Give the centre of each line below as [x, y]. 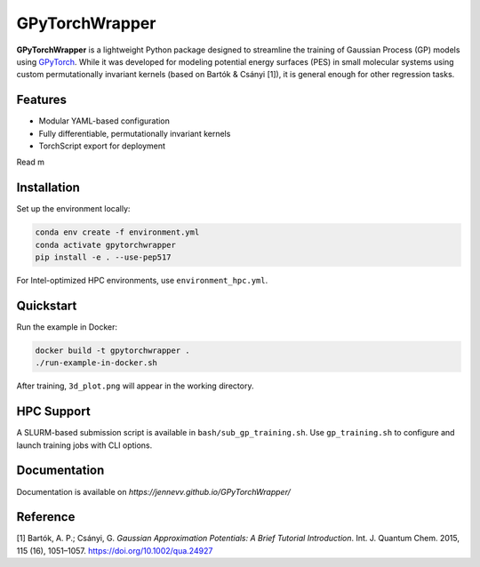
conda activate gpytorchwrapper [106, 245]
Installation [48, 188]
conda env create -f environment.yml [117, 232]
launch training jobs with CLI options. [84, 445]
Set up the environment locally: [73, 209]
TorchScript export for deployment [102, 146]
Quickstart [47, 305]
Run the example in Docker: [67, 327]
